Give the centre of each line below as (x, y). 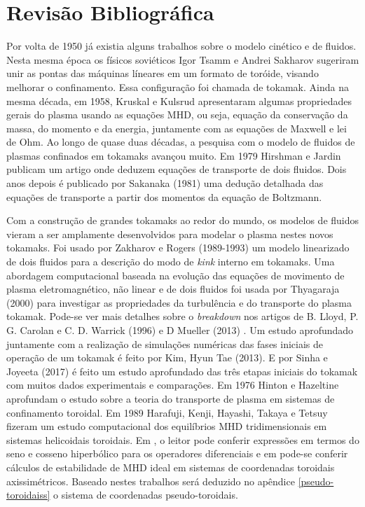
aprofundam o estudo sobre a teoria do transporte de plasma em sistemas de (171, 398)
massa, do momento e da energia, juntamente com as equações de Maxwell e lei (177, 128)
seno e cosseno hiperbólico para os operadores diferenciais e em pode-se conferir (177, 453)
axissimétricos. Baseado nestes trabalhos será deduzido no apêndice (151, 481)
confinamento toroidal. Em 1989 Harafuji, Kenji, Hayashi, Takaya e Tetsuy (167, 412)
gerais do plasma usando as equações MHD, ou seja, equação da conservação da (177, 114)
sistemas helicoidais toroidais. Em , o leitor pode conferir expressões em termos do (183, 439)
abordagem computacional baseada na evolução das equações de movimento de (175, 275)
